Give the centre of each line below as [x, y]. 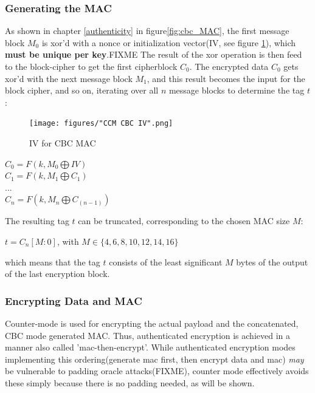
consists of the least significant [166, 261]
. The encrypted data [229, 66]
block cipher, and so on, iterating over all [82, 90]
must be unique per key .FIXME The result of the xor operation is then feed [154, 54]
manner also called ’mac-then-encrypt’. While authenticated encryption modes [150, 347]
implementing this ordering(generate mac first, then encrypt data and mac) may [154, 359]
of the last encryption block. [57, 274]
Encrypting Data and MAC [74, 300]
